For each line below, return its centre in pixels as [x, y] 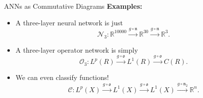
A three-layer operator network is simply [77, 49]
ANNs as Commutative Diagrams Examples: [73, 6]
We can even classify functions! [62, 77]
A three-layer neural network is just [69, 22]
